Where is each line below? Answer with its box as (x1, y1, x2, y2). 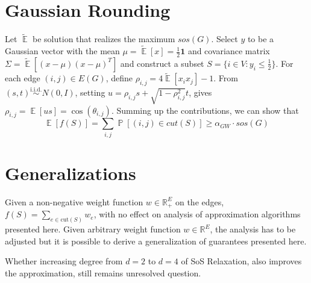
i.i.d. (30, 86, 42, 93)
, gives (189, 86, 212, 99)
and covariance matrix (187, 45, 270, 57)
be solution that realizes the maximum (33, 33, 175, 45)
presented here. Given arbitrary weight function (5, 223, 181, 235)
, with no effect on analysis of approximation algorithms (93, 208, 301, 220)
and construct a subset (120, 57, 204, 69)
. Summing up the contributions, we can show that (111, 104, 299, 116)
